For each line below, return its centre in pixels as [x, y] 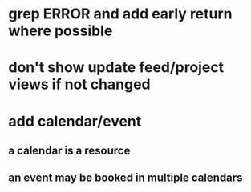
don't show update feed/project [116, 68]
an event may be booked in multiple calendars [125, 178]
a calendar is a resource [69, 150]
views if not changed [79, 84]
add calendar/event [75, 121]
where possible [61, 31]
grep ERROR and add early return [120, 14]
